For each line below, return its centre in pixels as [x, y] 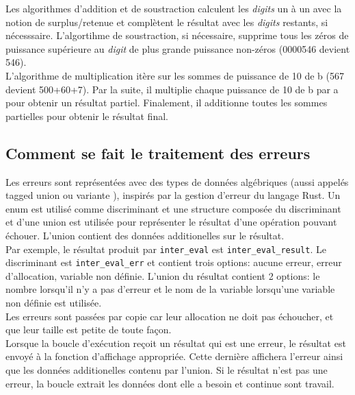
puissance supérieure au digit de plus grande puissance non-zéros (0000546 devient [178, 48]
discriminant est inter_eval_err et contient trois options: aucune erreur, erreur [174, 262]
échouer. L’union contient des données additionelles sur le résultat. [145, 235]
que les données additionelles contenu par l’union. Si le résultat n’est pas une [167, 369]
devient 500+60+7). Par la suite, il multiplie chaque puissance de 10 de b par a [172, 89]
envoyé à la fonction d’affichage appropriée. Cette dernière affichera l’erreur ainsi [174, 356]
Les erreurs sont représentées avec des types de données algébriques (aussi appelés [177, 181]
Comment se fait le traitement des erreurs [158, 153]
